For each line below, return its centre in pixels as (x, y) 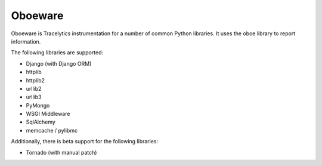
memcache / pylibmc (52, 130)
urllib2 (34, 88)
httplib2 (35, 80)
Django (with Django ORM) (59, 63)
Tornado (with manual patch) (61, 152)
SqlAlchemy (41, 122)
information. (26, 41)
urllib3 (34, 97)
